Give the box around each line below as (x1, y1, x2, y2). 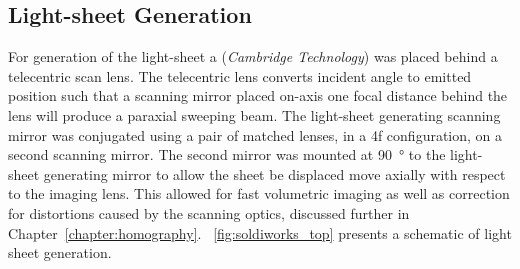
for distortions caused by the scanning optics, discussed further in (8, 202, 410, 223)
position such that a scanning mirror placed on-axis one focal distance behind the (8, 85, 508, 106)
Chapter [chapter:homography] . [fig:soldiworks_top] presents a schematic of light (8, 222, 512, 243)
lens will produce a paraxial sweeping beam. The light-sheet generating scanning (8, 104, 501, 125)
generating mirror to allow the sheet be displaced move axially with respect (43, 163, 506, 184)
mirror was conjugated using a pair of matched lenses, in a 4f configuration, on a (8, 124, 503, 145)
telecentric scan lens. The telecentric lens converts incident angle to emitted (8, 65, 472, 86)
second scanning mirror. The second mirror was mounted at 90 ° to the (8, 144, 446, 165)
